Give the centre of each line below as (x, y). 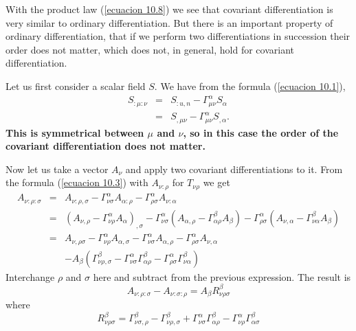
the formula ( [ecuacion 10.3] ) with (77, 182)
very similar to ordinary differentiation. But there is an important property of (169, 22)
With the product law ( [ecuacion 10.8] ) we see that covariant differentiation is (169, 9)
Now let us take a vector (57, 169)
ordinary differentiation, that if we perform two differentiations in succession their (178, 36)
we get (216, 182)
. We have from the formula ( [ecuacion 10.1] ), (250, 85)
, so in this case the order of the (261, 132)
